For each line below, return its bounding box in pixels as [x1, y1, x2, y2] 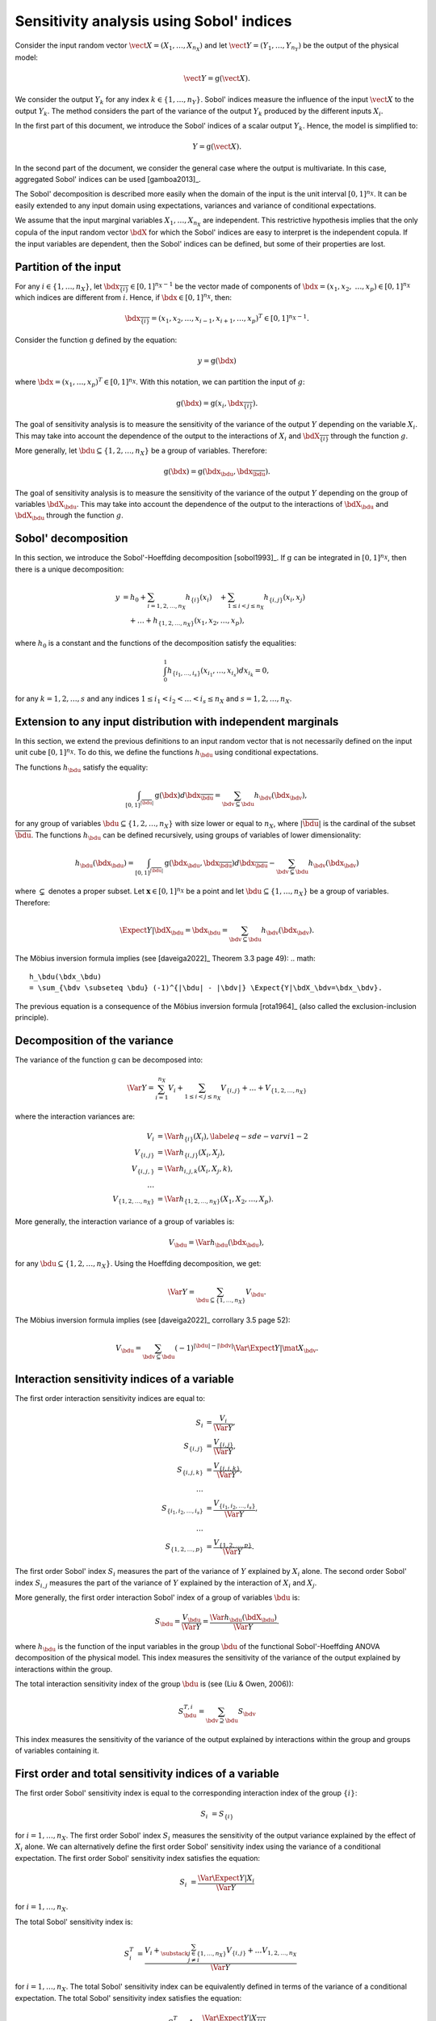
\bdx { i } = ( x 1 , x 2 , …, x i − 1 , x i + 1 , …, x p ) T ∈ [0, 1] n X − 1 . [124, 312, 310, 325]
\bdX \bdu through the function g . [15, 510, 124, 522]
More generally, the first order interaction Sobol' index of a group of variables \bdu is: [15, 1593, 300, 1602]
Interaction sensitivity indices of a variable [15, 1372, 234, 1386]
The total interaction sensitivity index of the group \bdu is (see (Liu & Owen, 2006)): [15, 1678, 294, 1689]
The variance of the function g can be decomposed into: [15, 1055, 203, 1065]
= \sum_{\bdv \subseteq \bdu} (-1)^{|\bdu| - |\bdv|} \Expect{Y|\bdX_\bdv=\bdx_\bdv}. [29, 983, 383, 993]
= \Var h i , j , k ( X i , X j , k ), [157, 1164, 233, 1175]
